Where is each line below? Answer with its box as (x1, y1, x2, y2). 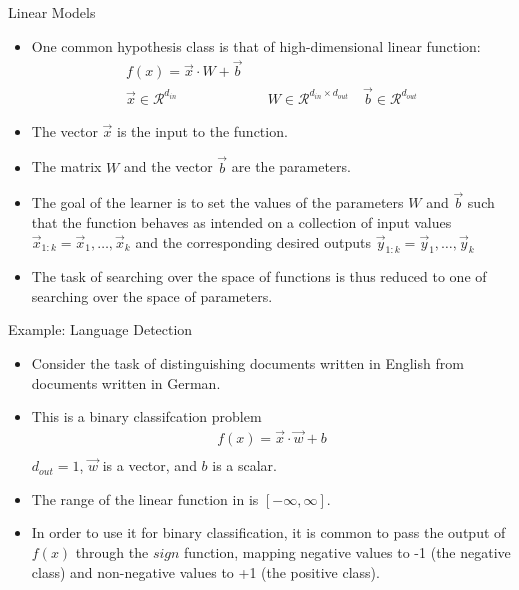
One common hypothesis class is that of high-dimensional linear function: (31, 35, 481, 56)
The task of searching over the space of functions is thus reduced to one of (31, 266, 487, 287)
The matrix (31, 156, 102, 177)
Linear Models (8, 2, 96, 22)
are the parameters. (231, 156, 351, 177)
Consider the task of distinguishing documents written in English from (31, 353, 464, 374)
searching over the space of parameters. (31, 285, 273, 306)
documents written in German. (31, 372, 221, 393)
